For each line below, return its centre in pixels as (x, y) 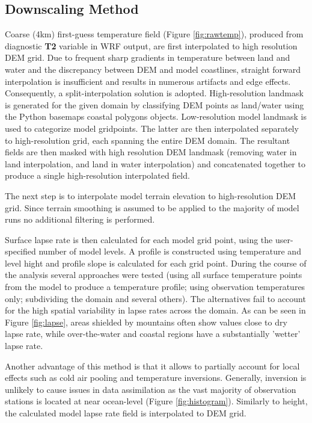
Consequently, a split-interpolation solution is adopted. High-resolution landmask (154, 93)
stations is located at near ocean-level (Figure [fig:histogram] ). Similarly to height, (156, 401)
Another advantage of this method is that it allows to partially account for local (152, 366)
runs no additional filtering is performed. (80, 219)
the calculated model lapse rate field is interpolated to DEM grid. (126, 413)
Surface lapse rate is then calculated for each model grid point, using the (139, 239)
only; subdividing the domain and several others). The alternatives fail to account (155, 298)
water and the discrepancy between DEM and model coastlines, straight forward (153, 69)
